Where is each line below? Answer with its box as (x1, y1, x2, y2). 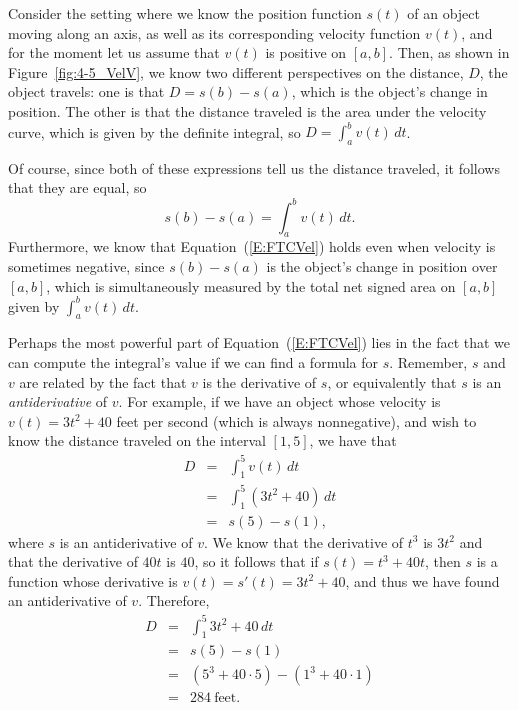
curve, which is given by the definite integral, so (8, 121, 301, 142)
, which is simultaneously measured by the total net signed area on (46, 275, 456, 296)
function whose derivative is (8, 570, 178, 591)
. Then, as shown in (389, 42, 510, 63)
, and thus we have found (345, 570, 500, 591)
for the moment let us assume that (8, 42, 220, 63)
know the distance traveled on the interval (8, 430, 266, 451)
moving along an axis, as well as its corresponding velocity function (8, 22, 421, 43)
